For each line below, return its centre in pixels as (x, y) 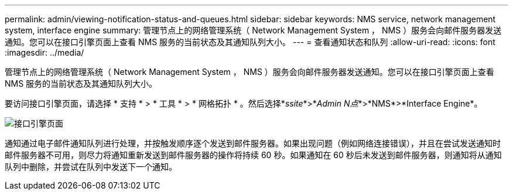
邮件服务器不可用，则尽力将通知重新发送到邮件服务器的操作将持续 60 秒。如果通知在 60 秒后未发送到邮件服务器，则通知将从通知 (253, 155)
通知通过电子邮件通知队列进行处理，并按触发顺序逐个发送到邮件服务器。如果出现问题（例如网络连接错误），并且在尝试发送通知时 (253, 143)
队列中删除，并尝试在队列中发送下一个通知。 (91, 167)
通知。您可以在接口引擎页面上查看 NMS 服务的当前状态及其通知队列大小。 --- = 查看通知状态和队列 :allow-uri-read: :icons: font (250, 42)
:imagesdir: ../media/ (45, 52)
